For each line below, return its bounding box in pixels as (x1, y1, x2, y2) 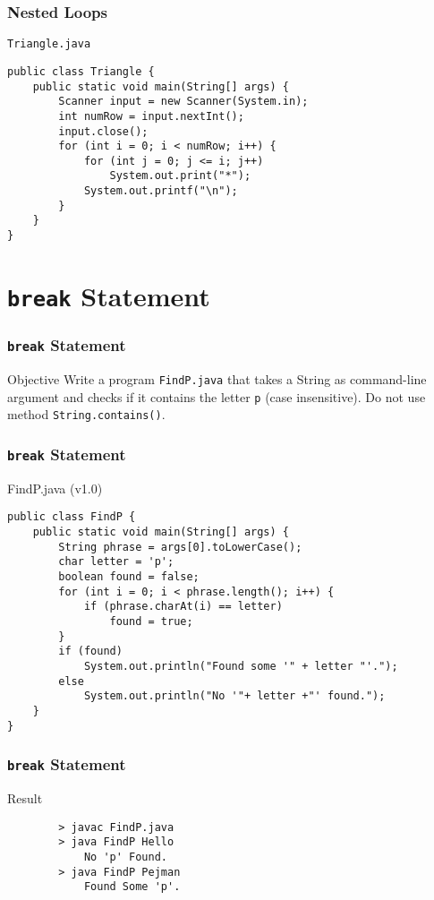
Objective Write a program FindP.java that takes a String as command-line (7, 370, 427, 389)
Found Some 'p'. (83, 880, 181, 894)
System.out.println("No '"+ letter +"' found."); (83, 690, 386, 703)
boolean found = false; (58, 570, 200, 583)
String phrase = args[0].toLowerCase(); (58, 540, 302, 553)
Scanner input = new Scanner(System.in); (58, 95, 309, 108)
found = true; (109, 614, 193, 628)
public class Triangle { (7, 64, 155, 78)
